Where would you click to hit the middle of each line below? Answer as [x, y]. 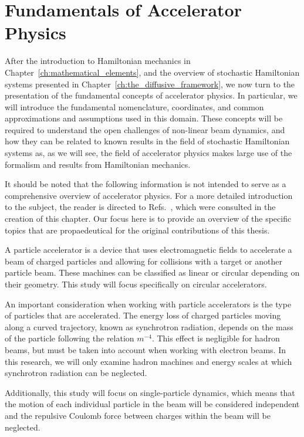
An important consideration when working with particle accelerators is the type [148, 304]
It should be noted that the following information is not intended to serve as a [146, 184]
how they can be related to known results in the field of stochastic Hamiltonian [147, 141]
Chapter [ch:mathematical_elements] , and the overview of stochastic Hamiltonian [152, 72]
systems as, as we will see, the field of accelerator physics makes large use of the [148, 153]
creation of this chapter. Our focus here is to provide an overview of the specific [148, 218]
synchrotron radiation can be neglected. [76, 373]
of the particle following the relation [70, 338]
